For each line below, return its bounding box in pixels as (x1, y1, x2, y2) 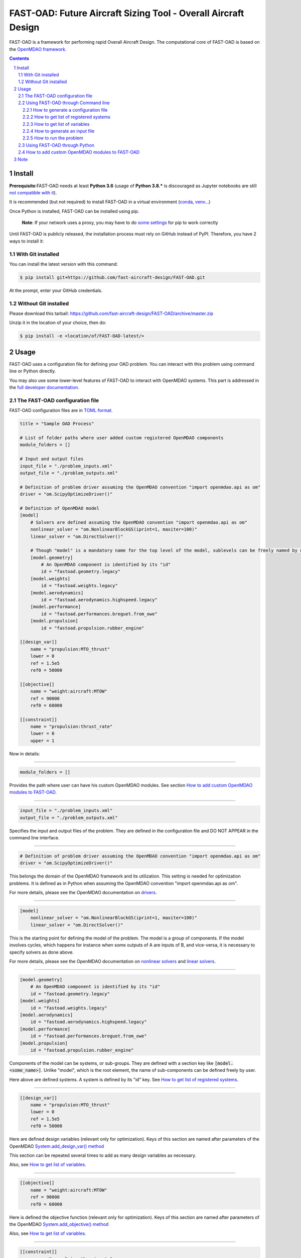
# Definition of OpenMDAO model (20, 505, 100, 511)
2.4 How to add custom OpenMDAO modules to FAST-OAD (18, 149, 140, 155)
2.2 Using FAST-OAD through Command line (18, 100, 110, 106)
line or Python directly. (9, 368, 56, 374)
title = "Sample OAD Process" (20, 421, 94, 427)
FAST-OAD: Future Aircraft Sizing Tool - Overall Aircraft (9, 8, 244, 19)
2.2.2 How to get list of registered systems (23, 114, 110, 120)
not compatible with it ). (9, 189, 57, 196)
